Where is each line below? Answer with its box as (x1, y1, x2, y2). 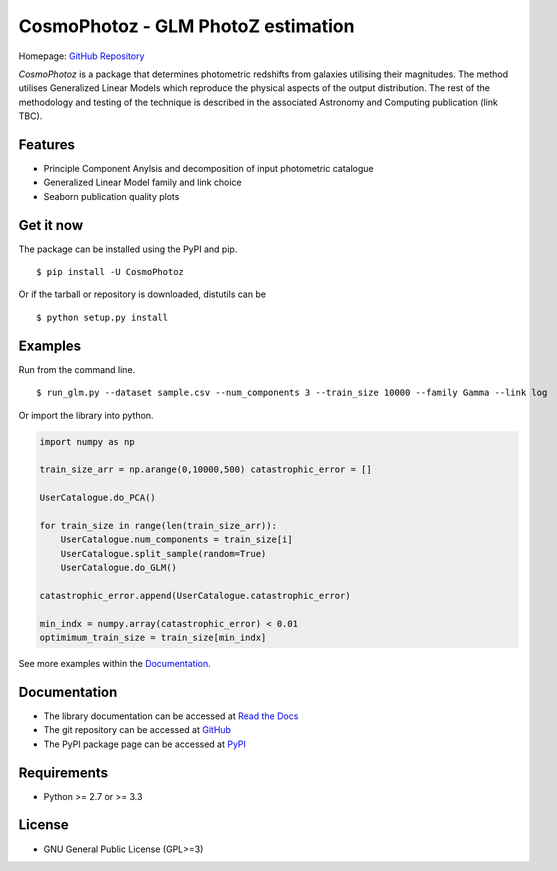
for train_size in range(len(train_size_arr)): (39, 520, 277, 531)
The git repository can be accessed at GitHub (43, 724, 232, 736)
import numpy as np (39, 436, 135, 447)
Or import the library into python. (18, 409, 154, 421)
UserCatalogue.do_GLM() (60, 562, 177, 574)
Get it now (18, 216, 84, 234)
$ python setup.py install (36, 311, 169, 323)
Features (18, 136, 75, 153)
